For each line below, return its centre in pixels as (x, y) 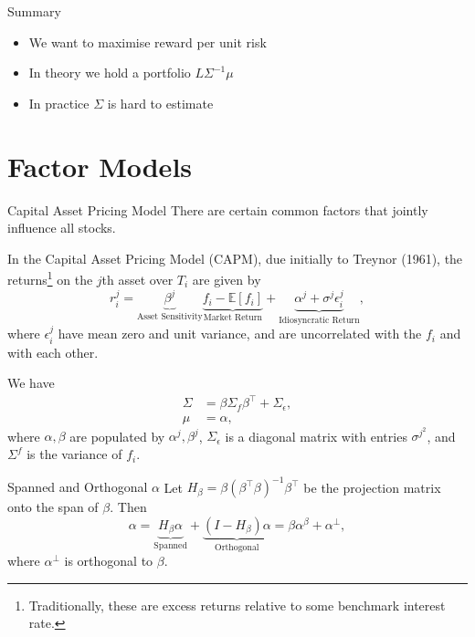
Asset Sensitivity (169, 317)
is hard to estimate (160, 103)
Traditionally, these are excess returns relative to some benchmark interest (237, 605)
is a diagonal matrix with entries (316, 436)
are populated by (117, 436)
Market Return (233, 318)
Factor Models (100, 166)
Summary (34, 11)
